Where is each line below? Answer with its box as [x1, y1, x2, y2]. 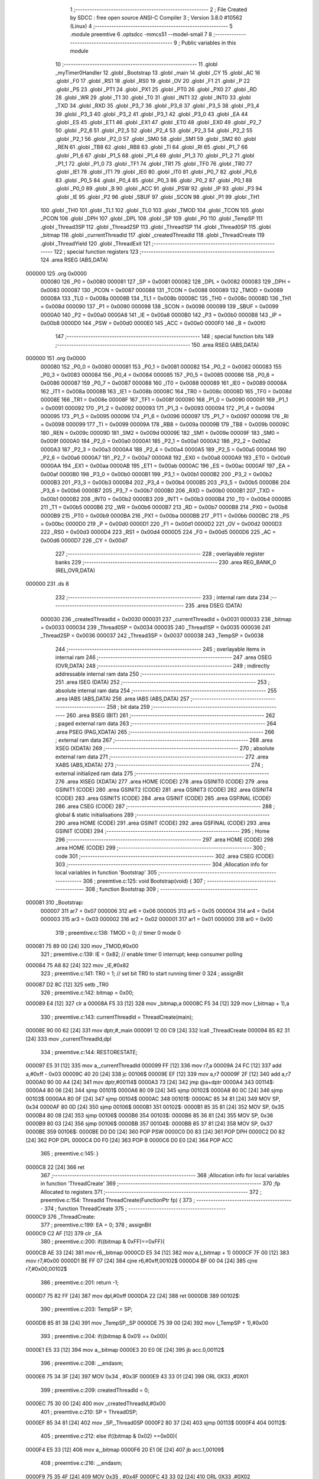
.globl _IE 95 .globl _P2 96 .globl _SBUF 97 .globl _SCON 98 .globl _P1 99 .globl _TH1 [55, 193, 260, 201]
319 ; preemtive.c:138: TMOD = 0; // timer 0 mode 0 [55, 929, 181, 936]
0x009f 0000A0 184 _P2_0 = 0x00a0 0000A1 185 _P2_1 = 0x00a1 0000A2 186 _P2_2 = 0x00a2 [40, 438, 271, 445]
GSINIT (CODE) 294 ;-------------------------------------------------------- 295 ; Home [55, 828, 270, 835]
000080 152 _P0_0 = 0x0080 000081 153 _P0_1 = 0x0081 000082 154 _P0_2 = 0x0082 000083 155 [40, 363, 282, 370]
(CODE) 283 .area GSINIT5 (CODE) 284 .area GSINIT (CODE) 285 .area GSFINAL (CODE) [55, 795, 271, 802]
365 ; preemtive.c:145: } [40, 1150, 99, 1157]
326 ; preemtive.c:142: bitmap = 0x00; [40, 989, 134, 996]
